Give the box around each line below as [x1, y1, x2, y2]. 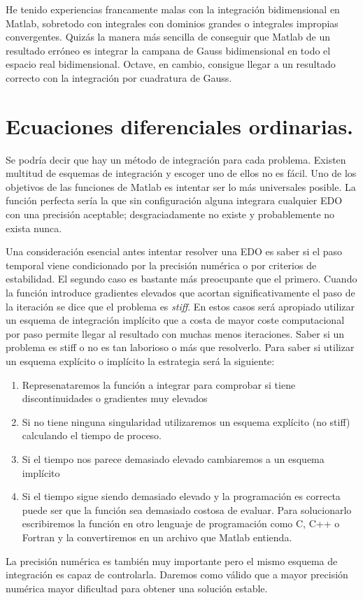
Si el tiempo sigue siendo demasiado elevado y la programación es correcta [22, 489, 341, 503]
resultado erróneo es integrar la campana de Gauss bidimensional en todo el [6, 43, 331, 57]
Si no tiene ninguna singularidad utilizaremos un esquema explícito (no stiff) [22, 414, 350, 429]
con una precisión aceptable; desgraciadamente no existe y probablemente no [6, 207, 335, 222]
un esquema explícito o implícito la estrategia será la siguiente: [6, 354, 275, 368]
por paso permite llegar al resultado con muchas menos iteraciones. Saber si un [6, 326, 345, 341]
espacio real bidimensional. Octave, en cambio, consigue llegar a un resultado [6, 57, 336, 71]
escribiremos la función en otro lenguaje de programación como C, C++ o [22, 516, 340, 531]
